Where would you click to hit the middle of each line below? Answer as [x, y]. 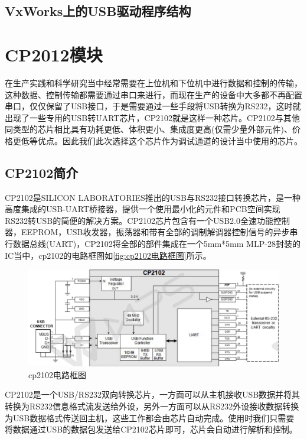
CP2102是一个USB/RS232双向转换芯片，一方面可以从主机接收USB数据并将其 [153, 394]
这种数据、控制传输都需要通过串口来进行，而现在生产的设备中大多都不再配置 [153, 94]
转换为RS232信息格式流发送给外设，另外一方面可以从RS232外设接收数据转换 [152, 406]
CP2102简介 [42, 172]
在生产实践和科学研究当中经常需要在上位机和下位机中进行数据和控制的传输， [153, 82]
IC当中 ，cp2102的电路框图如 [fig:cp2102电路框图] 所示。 [108, 255]
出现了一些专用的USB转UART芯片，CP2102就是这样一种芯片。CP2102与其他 [152, 117]
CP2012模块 [54, 54]
